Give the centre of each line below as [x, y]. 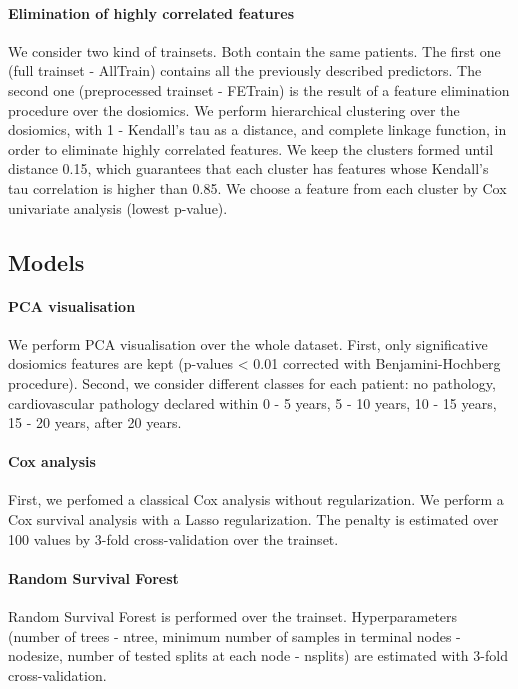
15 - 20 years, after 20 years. [95, 422]
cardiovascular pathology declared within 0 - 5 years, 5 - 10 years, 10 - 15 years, [252, 402]
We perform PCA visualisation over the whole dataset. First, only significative [248, 343]
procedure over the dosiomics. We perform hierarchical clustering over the [234, 109]
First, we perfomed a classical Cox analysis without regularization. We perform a [256, 499]
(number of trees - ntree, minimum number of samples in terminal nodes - [234, 635]
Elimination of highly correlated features [151, 12]
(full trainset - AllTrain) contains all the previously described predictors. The [245, 70]
